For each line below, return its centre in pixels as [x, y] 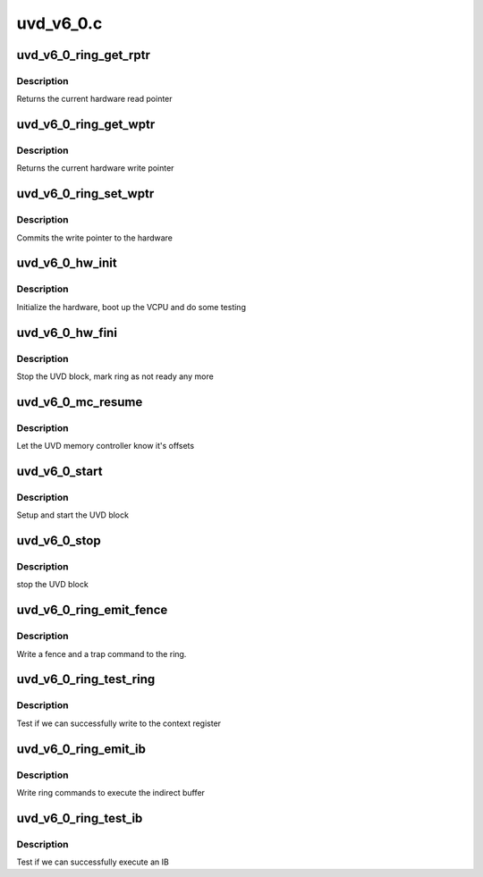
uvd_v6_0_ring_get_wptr [86, 125]
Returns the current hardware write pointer [95, 168]
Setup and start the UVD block [73, 515]
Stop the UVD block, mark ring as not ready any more [115, 376]
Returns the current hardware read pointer [95, 99]
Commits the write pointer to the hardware [95, 238]
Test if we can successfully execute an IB [93, 862]
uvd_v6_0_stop [59, 541]
